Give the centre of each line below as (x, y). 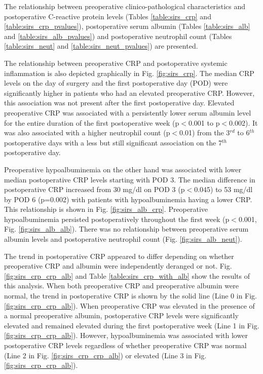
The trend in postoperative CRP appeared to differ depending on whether (119, 256)
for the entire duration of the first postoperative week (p (92, 122)
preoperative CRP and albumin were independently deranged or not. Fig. (118, 266)
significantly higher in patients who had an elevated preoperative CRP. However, (129, 92)
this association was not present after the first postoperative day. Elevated (119, 103)
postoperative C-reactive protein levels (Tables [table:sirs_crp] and (108, 16)
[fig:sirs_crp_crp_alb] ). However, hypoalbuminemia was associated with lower (126, 335)
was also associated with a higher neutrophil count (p (87, 133)
